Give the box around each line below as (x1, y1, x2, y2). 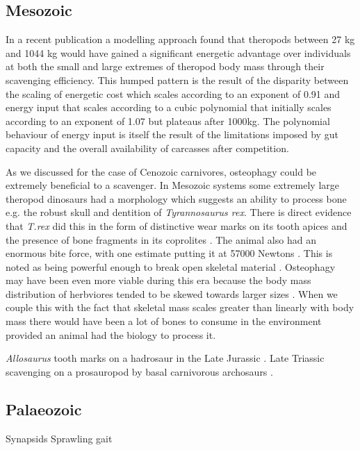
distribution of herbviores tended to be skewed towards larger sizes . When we (6, 286, 338, 301)
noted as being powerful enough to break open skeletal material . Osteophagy (6, 259, 336, 274)
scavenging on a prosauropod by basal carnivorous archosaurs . (6, 364, 273, 378)
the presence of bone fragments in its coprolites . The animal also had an (6, 232, 316, 247)
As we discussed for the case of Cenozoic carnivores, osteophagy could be (6, 164, 317, 178)
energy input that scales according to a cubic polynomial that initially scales (6, 100, 332, 115)
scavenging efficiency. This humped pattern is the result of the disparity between (6, 72, 349, 87)
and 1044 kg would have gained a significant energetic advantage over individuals (6, 45, 351, 60)
